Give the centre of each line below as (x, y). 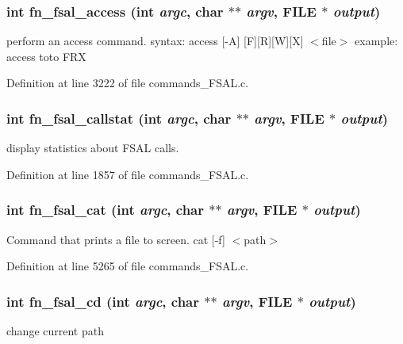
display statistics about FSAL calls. (93, 148)
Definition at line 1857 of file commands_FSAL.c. (128, 174)
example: (376, 41)
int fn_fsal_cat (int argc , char (106, 210)
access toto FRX (46, 56)
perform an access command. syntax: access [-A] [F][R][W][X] (155, 41)
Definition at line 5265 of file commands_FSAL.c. (128, 266)
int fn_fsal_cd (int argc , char (103, 301)
